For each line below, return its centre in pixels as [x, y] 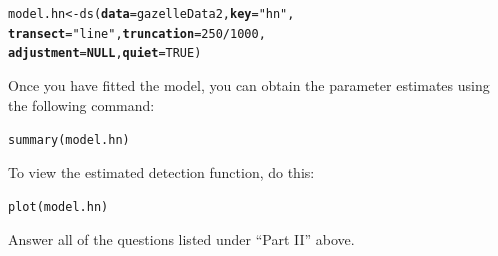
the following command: [81, 104]
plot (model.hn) [58, 207]
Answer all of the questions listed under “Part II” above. [181, 239]
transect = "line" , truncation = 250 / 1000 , [137, 33]
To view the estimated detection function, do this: [161, 171]
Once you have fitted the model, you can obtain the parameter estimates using [249, 84]
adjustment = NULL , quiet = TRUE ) [105, 53]
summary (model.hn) [69, 140]
